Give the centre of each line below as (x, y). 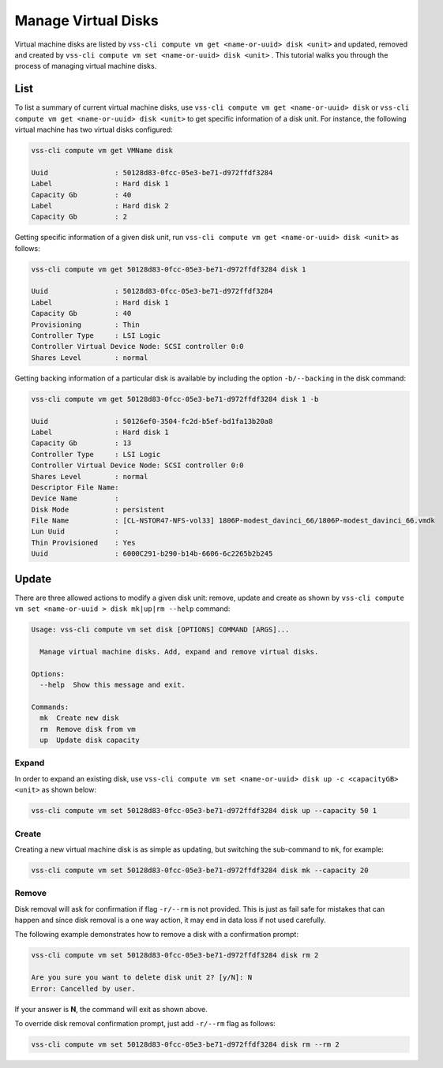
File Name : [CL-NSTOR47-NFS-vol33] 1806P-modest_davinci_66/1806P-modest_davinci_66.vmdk (233, 521)
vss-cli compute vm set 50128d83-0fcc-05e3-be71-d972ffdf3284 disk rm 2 (175, 956)
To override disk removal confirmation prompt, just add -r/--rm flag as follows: (145, 1023)
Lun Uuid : (75, 532)
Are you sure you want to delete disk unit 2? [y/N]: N (142, 978)
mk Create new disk (79, 718)
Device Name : (75, 498)
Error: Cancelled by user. (83, 988)
